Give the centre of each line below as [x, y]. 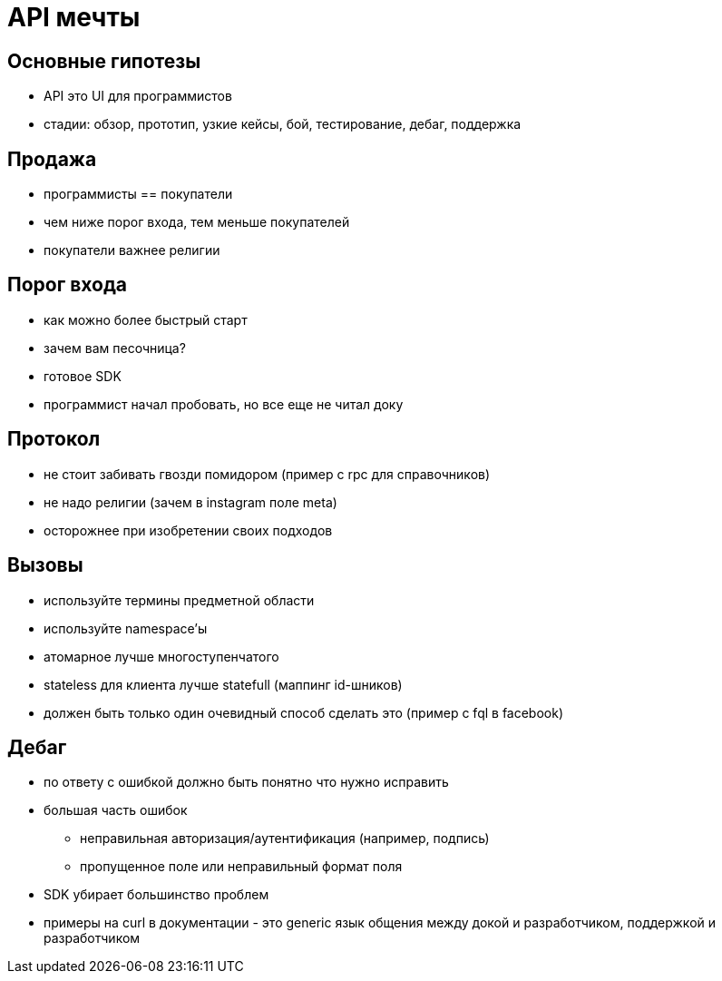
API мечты [74, 17]
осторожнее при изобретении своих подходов [188, 530]
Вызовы [45, 565]
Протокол [54, 439]
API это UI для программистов [138, 96]
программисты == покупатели [138, 194]
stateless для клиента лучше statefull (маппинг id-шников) [223, 684]
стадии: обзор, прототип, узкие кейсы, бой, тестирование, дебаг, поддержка [283, 124]
